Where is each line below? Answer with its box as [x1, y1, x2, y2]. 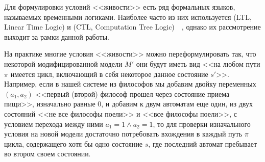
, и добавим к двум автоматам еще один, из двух [101, 98, 253, 109]
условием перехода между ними [4, 118, 103, 129]
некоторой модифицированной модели [4, 58, 123, 69]
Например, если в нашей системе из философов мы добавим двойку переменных [4, 78, 256, 89]
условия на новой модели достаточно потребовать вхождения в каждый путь [4, 128, 243, 139]
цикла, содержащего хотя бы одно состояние [4, 138, 143, 149]
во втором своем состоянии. [4, 148, 91, 159]
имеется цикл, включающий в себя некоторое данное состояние [10, 68, 208, 79]
